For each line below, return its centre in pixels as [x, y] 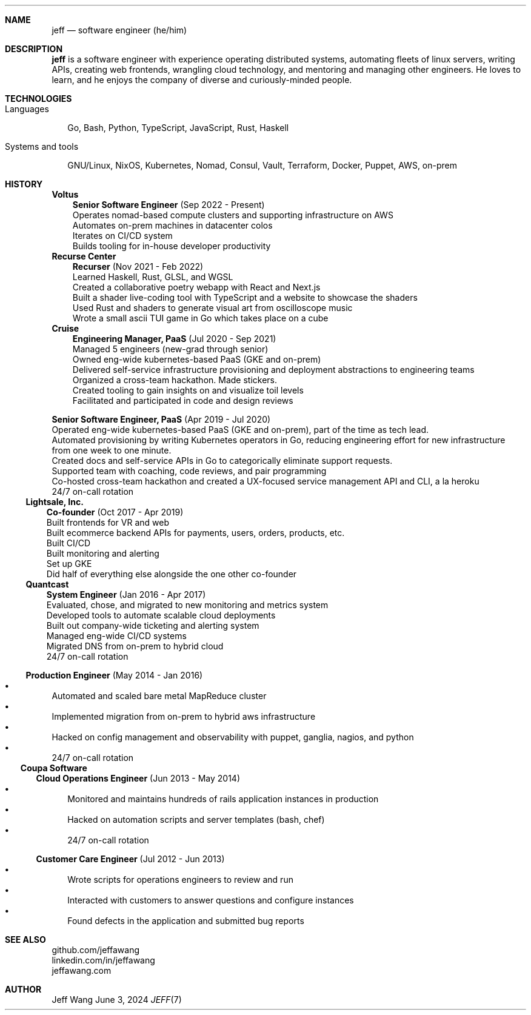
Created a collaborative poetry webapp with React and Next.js [196, 287]
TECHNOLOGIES [38, 99]
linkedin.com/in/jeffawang [103, 960]
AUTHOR [23, 989]
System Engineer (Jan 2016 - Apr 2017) [126, 595]
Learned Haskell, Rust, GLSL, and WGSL [153, 277]
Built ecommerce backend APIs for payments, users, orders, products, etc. [195, 533]
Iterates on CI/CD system [122, 236]
